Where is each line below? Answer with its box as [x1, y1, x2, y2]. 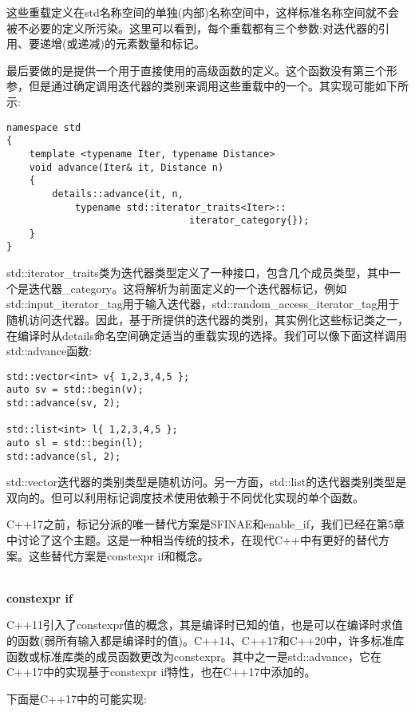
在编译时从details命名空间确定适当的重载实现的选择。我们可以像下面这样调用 [6, 326, 407, 343]
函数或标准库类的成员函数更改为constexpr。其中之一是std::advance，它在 [6, 647, 381, 664]
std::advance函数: [6, 342, 93, 359]
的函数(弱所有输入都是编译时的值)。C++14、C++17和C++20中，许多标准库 [6, 632, 405, 649]
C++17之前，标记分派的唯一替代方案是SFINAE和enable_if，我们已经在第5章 [6, 516, 405, 532]
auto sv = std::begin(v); [6, 384, 144, 396]
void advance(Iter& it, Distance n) [29, 161, 224, 173]
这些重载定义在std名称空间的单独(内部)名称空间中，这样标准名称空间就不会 [6, 4, 399, 20]
